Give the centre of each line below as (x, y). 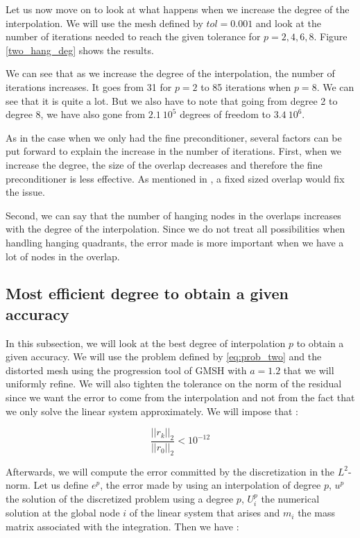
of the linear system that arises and (205, 513)
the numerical (290, 499)
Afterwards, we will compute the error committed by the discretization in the (170, 471)
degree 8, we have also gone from (76, 114)
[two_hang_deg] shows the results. (80, 50)
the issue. (25, 192)
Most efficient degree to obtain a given (147, 293)
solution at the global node (63, 513)
